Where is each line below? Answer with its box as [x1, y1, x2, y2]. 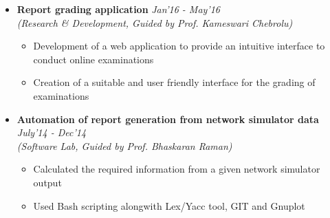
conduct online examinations [33, 52, 154, 66]
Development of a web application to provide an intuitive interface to [33, 39, 325, 53]
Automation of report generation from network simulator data [16, 111, 319, 126]
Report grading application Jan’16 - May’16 [16, 2, 220, 16]
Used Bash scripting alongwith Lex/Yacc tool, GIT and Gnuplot [33, 198, 305, 212]
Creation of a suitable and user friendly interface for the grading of [33, 75, 316, 89]
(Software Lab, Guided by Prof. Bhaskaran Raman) [16, 138, 232, 153]
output [33, 175, 62, 189]
